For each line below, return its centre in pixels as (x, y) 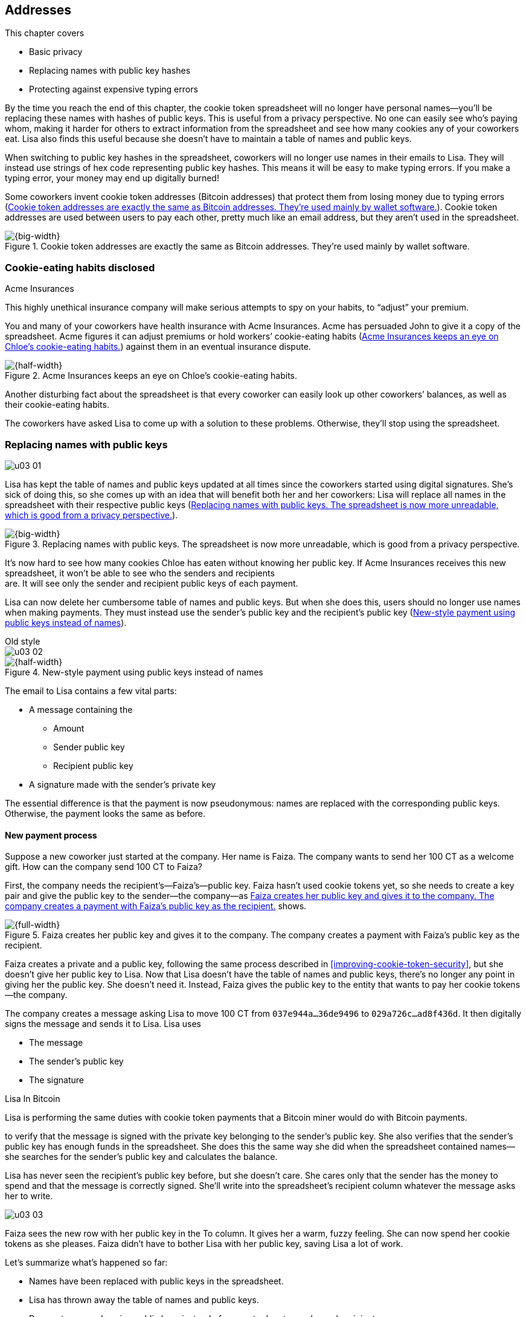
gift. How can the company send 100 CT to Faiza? (104, 867)
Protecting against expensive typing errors (114, 89)
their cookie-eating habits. (57, 405)
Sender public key (89, 747)
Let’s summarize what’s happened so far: (86, 1263)
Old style (23, 641)
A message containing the (81, 709)
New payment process (51, 835)
